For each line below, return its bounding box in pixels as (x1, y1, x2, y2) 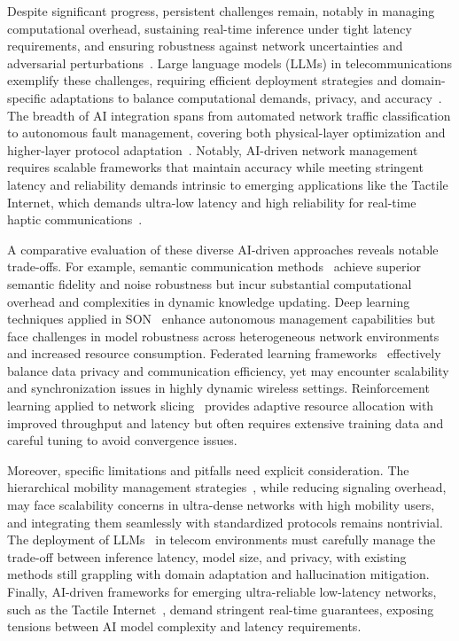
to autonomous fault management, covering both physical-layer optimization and (7, 123, 446, 142)
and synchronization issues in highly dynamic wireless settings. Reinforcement (7, 379, 430, 397)
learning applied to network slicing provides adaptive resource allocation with (7, 396, 434, 415)
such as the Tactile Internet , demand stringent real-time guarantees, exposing (7, 599, 434, 618)
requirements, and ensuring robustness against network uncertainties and (7, 36, 403, 55)
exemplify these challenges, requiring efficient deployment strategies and (7, 71, 398, 90)
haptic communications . (7, 210, 143, 229)
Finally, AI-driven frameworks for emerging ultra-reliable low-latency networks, (7, 582, 437, 600)
